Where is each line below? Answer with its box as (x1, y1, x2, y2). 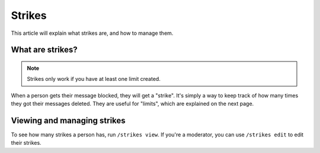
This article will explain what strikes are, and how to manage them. (11, 30, 174, 37)
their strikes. (11, 139, 41, 147)
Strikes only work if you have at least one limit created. (27, 76, 161, 83)
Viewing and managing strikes (11, 115, 126, 125)
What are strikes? (11, 45, 78, 55)
